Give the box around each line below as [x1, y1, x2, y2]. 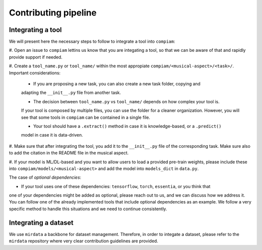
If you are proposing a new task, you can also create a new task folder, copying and [33, 81, 201, 87]
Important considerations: [9, 70, 61, 76]
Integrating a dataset [9, 219, 74, 227]
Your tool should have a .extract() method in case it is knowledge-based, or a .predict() [33, 123, 222, 129]
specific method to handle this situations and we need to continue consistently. [9, 206, 167, 212]
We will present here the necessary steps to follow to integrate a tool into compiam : [9, 39, 176, 45]
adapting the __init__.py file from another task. [21, 90, 121, 95]
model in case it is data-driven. [21, 132, 83, 138]
